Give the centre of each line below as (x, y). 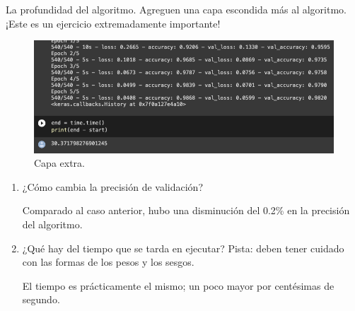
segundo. (41, 299)
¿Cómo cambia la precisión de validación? (113, 186)
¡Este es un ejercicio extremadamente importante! (113, 23)
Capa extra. (59, 163)
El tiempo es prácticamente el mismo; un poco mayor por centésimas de (178, 285)
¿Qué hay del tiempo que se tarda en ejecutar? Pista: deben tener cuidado (183, 248)
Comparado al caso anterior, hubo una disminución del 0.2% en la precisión (186, 210)
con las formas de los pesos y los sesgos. (108, 262)
